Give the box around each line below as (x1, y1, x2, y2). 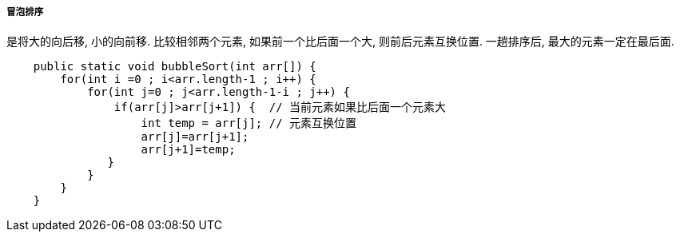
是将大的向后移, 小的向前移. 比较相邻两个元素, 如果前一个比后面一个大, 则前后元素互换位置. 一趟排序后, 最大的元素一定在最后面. (6, 34, 674, 49)
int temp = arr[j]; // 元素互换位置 (141, 117, 357, 130)
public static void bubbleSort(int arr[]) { (33, 60, 316, 73)
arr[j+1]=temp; (141, 143, 236, 157)
